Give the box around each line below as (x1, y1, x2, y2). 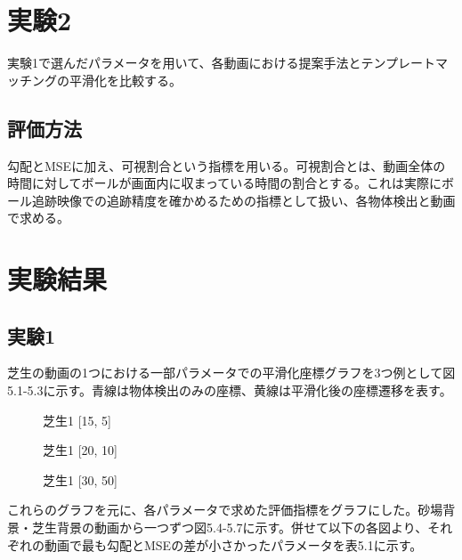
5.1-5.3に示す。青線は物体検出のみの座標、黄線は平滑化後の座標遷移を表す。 (7, 381, 452, 400)
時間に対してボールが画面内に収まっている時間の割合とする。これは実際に (7, 174, 442, 192)
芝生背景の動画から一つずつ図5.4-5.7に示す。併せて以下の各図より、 (31, 518, 428, 537)
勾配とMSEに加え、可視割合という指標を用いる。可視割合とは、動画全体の (7, 156, 446, 174)
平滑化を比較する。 (69, 70, 182, 89)
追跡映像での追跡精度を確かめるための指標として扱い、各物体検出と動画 (31, 191, 456, 209)
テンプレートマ (361, 53, 449, 72)
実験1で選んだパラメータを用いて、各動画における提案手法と (7, 53, 361, 72)
